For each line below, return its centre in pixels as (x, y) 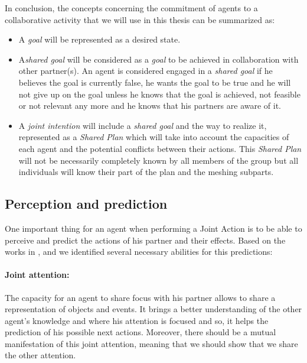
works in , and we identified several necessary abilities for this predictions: (139, 252)
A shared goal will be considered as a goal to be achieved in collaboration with (159, 59)
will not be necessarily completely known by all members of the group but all (159, 160)
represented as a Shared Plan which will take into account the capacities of (154, 137)
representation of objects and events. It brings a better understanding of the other (153, 309)
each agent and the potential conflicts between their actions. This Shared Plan (160, 148)
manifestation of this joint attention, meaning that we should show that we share (151, 343)
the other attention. (40, 355)
